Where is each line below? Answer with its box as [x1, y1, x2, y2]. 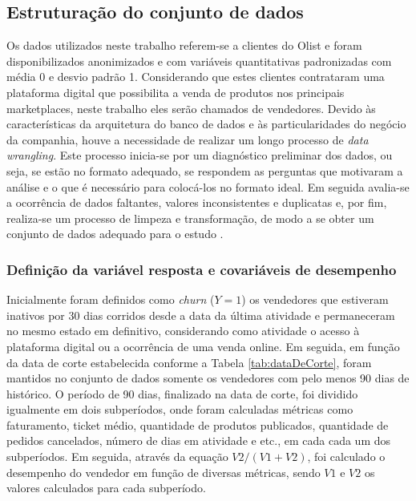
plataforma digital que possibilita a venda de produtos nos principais [6, 83, 345, 100]
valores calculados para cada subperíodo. [6, 479, 206, 496]
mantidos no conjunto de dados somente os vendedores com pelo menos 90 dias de [6, 370, 410, 386]
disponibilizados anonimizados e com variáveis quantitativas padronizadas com [6, 52, 392, 69]
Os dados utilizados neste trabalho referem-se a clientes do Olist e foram [6, 37, 362, 54]
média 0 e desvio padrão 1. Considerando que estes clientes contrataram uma [6, 68, 385, 85]
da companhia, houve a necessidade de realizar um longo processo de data [6, 131, 369, 147]
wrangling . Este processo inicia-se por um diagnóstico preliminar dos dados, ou [6, 147, 393, 164]
